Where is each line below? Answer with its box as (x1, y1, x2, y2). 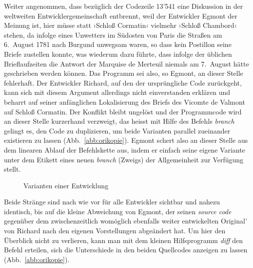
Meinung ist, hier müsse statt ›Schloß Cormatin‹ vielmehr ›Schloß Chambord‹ (4, 20, 237, 30)
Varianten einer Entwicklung (23, 180, 109, 190)
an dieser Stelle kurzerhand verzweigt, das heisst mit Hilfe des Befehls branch (4, 116, 234, 126)
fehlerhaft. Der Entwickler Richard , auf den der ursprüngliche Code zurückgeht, (4, 77, 242, 88)
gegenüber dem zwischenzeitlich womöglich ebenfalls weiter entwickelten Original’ (4, 216, 247, 226)
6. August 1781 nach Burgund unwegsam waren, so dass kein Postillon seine (4, 39, 232, 49)
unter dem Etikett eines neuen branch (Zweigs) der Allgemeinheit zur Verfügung (4, 154, 244, 164)
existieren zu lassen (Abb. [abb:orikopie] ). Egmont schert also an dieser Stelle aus (4, 135, 248, 145)
